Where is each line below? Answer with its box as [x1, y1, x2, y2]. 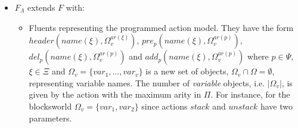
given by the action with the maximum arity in [29, 88, 201, 101]
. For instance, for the [210, 88, 290, 101]
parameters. [29, 111, 72, 124]
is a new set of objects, [145, 65, 229, 77]
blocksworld [29, 99, 72, 112]
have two [260, 99, 293, 112]
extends [27, 1, 55, 13]
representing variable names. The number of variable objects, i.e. [29, 76, 265, 89]
